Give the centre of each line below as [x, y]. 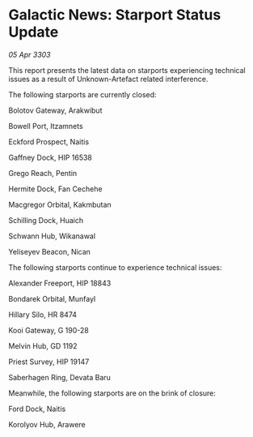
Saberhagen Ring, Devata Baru [60, 377]
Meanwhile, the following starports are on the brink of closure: [112, 393]
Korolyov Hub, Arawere [47, 424]
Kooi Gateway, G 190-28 [48, 330]
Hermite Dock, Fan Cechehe [55, 189]
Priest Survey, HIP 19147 [49, 362]
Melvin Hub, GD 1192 [43, 345]
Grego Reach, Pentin [43, 173]
